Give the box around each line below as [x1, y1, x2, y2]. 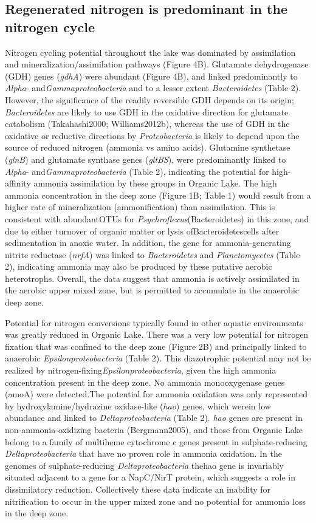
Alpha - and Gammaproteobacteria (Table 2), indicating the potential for [5, 165, 269, 177]
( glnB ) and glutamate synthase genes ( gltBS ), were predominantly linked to [5, 152, 286, 165]
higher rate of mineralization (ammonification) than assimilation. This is [5, 200, 275, 213]
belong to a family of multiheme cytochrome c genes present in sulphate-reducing [5, 435, 307, 448]
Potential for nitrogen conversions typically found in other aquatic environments [5, 316, 303, 329]
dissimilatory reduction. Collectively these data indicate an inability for [5, 482, 271, 495]
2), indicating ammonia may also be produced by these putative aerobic [5, 260, 272, 273]
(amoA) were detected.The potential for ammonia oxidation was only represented [5, 388, 308, 400]
